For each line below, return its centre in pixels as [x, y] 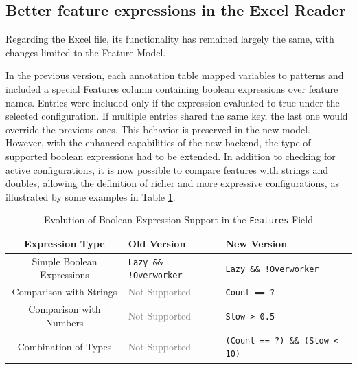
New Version [256, 243]
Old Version [157, 243]
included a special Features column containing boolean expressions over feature [172, 88]
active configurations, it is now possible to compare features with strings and [167, 169]
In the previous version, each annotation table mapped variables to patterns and [175, 75]
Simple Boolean [65, 261]
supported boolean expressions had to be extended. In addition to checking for [171, 156]
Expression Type [65, 243]
